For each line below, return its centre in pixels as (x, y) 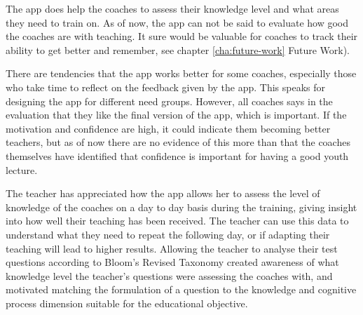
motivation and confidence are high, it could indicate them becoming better (168, 128)
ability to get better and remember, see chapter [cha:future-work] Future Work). (178, 49)
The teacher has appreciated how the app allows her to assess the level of (163, 193)
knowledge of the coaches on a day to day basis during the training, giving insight (181, 207)
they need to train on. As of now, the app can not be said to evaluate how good (177, 22)
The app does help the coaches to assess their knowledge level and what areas (172, 8)
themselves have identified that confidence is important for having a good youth (177, 155)
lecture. (22, 169)
